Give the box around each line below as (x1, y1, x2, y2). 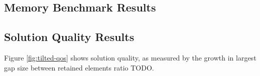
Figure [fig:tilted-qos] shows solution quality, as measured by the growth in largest (4, 52, 256, 62)
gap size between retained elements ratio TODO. (4, 62, 154, 72)
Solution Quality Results (4, 29, 135, 44)
